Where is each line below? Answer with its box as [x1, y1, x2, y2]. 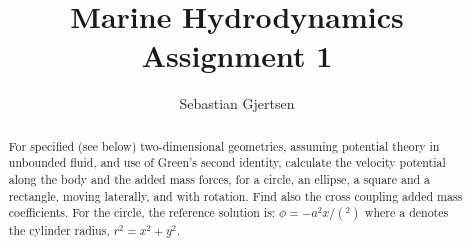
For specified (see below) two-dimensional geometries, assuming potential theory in [8, 137, 440, 154]
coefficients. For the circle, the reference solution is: [8, 204, 276, 221]
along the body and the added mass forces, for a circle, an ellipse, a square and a [8, 171, 431, 188]
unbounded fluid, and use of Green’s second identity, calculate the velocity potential [8, 154, 446, 171]
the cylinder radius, [8, 222, 110, 239]
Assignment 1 [141, 35, 333, 76]
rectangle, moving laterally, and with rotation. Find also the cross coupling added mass [8, 187, 463, 204]
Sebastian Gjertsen [179, 93, 295, 114]
